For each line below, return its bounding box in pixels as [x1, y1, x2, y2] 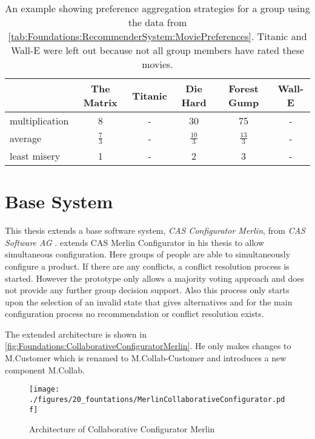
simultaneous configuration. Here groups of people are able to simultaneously [5, 248, 291, 260]
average [10, 131, 42, 145]
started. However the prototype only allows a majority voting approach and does [5, 271, 305, 284]
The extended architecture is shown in [5, 327, 147, 340]
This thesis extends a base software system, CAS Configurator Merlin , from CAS [5, 224, 305, 237]
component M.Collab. [5, 363, 85, 376]
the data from [128, 15, 187, 29]
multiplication [10, 114, 69, 128]
